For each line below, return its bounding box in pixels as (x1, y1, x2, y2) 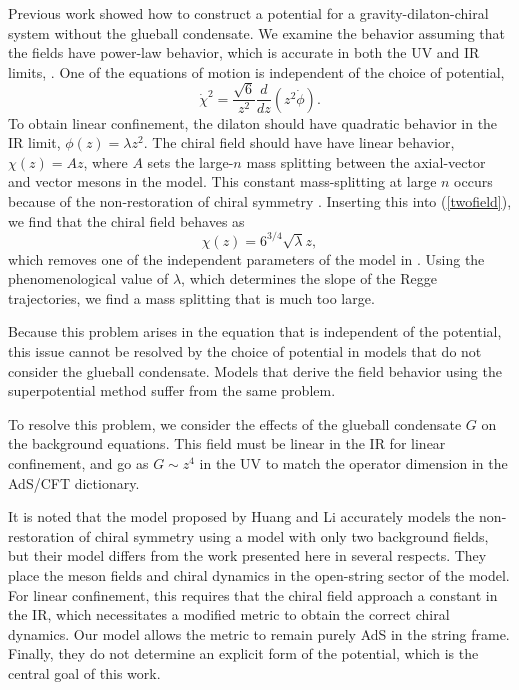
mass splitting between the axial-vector (246, 151, 486, 172)
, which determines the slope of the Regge (181, 268, 437, 289)
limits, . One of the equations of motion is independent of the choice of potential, (8, 61, 505, 82)
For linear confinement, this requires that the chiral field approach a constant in (8, 584, 498, 605)
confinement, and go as (8, 453, 149, 474)
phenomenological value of (8, 268, 169, 289)
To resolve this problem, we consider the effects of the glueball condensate (8, 413, 462, 434)
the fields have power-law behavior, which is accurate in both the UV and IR (8, 42, 480, 63)
